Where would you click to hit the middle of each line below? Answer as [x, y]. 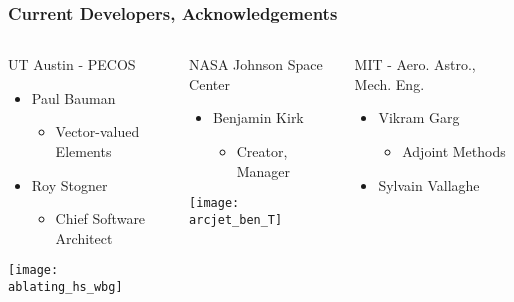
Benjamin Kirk [258, 117]
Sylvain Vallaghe [429, 184]
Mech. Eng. [389, 83]
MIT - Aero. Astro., [415, 64]
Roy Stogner [69, 184]
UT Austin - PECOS [72, 64]
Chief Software [100, 218]
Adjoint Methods [454, 151]
